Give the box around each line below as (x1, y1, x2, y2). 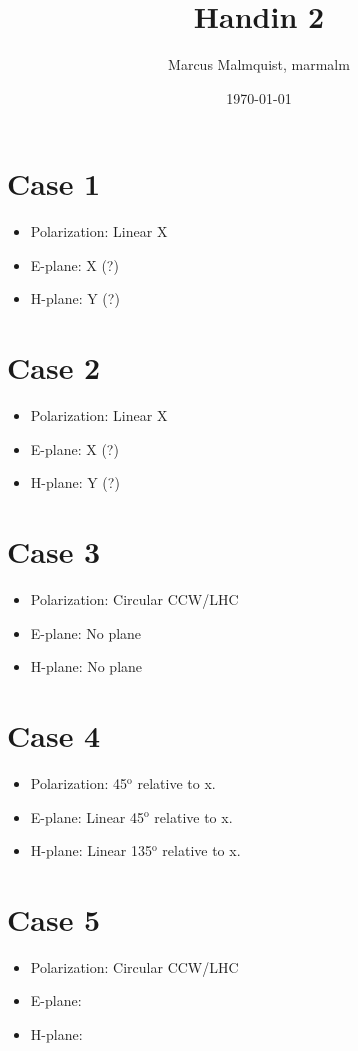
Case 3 (7, 531, 101, 572)
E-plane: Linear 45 (30, 806, 145, 827)
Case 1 (7, 163, 101, 204)
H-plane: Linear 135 (30, 840, 152, 861)
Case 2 (7, 347, 101, 388)
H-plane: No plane (30, 656, 143, 677)
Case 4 (7, 715, 101, 756)
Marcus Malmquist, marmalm (168, 54, 350, 75)
